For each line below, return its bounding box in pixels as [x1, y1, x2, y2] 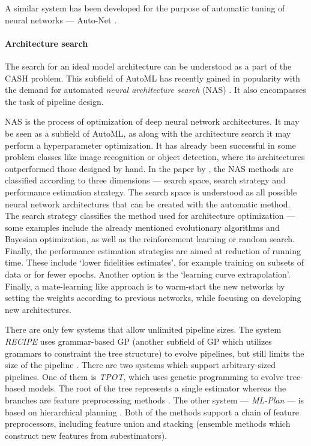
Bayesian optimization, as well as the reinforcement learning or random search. [5, 233, 295, 245]
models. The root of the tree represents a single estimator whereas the [28, 382, 286, 394]
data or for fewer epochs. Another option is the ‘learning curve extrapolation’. [5, 268, 291, 281]
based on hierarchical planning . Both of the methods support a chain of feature [5, 405, 299, 418]
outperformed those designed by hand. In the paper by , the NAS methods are [5, 162, 294, 174]
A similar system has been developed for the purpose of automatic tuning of [5, 2, 285, 14]
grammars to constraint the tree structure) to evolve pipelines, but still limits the [5, 346, 304, 359]
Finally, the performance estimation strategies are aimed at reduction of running [5, 244, 301, 257]
